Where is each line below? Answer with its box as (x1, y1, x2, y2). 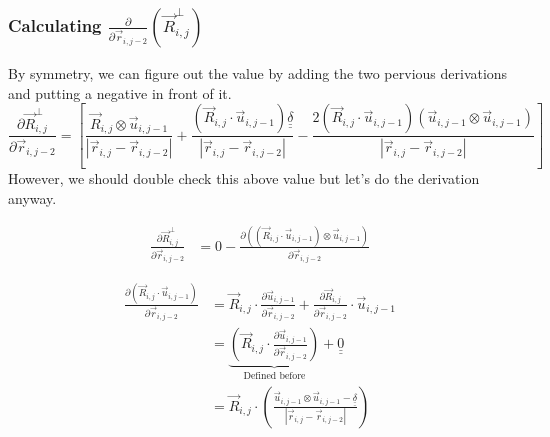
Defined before (243, 371, 306, 382)
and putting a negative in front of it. (8, 82, 232, 103)
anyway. (8, 187, 57, 208)
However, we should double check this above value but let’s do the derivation (8, 168, 480, 189)
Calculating (8, 13, 102, 37)
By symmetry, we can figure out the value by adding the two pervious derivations (8, 63, 508, 84)
